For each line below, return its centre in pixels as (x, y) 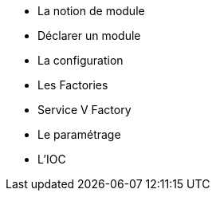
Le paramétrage (79, 134)
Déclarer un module (89, 35)
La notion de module (91, 11)
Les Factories (73, 85)
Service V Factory (84, 110)
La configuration (81, 60)
